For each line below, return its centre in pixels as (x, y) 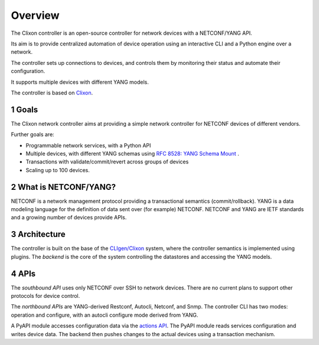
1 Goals (25, 109)
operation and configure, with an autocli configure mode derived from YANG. (105, 315)
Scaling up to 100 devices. (58, 170)
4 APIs (23, 273)
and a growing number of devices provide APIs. (69, 218)
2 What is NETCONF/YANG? (64, 187)
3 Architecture (38, 234)
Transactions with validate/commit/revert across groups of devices (107, 162)
